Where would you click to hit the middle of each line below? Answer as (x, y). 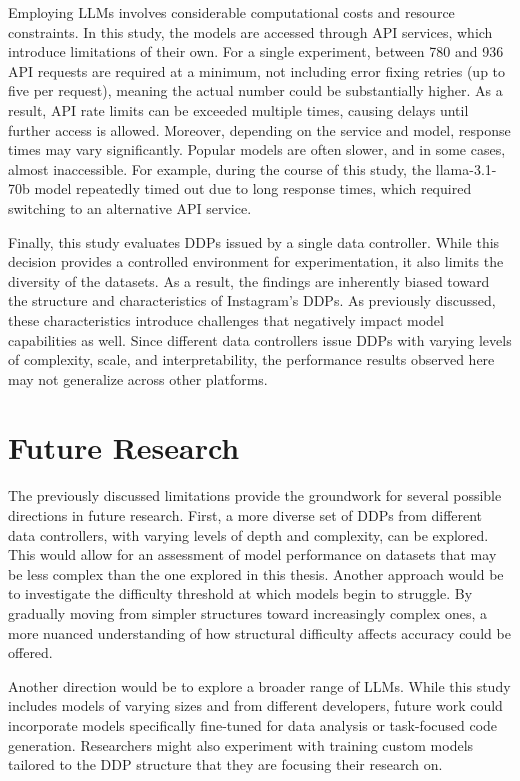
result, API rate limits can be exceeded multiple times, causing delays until (238, 109)
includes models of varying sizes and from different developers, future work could (255, 705)
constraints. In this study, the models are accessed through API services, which (250, 31)
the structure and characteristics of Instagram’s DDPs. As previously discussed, (252, 300)
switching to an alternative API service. (130, 207)
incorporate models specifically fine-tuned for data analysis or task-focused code (253, 724)
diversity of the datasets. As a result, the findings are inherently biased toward (249, 280)
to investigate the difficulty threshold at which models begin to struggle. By (240, 593)
